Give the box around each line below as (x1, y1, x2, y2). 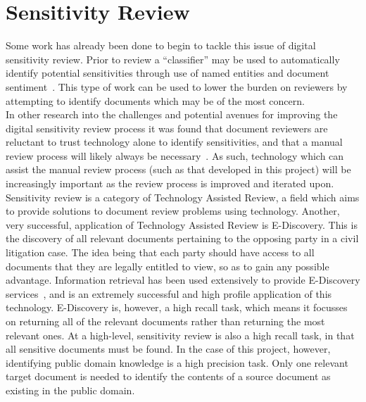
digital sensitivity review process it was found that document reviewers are (6, 120, 328, 135)
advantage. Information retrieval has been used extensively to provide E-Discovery (6, 272, 360, 287)
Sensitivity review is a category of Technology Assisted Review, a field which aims (6, 189, 360, 204)
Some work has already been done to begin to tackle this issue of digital (6, 38, 316, 53)
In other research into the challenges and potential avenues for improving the (6, 107, 338, 122)
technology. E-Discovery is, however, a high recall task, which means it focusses (6, 300, 348, 315)
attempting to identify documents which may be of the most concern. (6, 93, 305, 108)
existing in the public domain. (6, 382, 135, 397)
